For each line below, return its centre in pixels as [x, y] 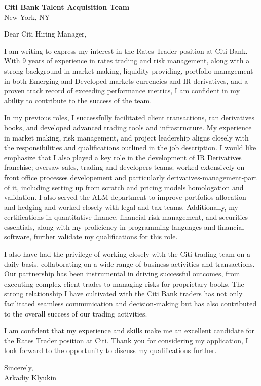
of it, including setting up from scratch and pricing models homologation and [124, 187]
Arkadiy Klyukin [30, 377]
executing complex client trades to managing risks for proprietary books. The [124, 283]
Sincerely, [19, 367]
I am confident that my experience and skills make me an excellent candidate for [129, 330]
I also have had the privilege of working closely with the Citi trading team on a [127, 254]
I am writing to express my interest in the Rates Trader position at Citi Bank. [126, 50]
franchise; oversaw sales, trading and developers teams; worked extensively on [124, 167]
